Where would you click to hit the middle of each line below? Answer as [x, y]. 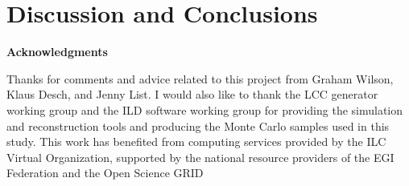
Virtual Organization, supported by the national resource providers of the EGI [200, 157]
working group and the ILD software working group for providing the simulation [205, 109]
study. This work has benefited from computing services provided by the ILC [196, 142]
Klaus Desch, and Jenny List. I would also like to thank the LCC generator [192, 94]
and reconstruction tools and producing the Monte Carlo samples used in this [198, 125]
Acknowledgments [57, 52]
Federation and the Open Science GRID [105, 173]
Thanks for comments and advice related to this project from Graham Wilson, [200, 78]
